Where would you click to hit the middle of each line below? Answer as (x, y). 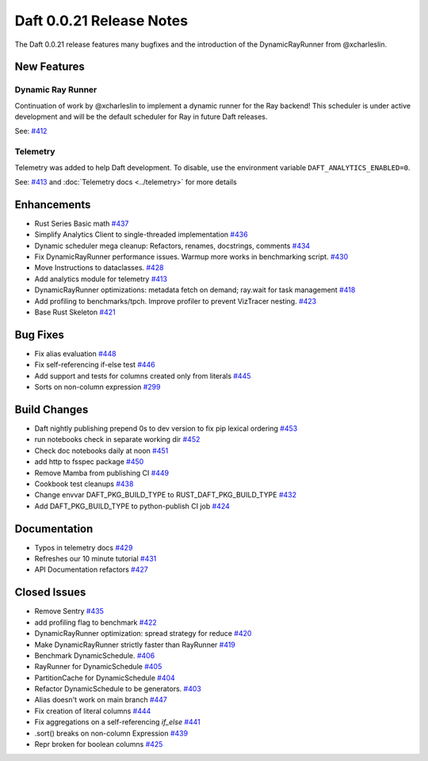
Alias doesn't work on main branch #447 (101, 700)
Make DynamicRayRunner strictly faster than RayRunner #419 (135, 645)
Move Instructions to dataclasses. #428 (99, 268)
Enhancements (53, 205)
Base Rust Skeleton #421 (75, 312)
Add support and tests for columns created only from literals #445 (143, 375)
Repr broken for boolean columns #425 (99, 744)
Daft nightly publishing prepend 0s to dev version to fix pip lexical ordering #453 (166, 428)
